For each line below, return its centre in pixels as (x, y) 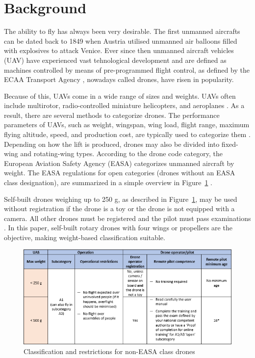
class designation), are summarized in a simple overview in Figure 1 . (108, 182)
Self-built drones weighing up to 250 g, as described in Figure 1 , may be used (121, 199)
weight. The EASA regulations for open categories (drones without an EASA (120, 173)
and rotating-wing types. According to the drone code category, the (121, 153)
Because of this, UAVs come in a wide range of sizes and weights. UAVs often (120, 96)
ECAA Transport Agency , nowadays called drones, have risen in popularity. (119, 79)
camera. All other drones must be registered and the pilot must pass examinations (127, 218)
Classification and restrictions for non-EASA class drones (109, 351)
